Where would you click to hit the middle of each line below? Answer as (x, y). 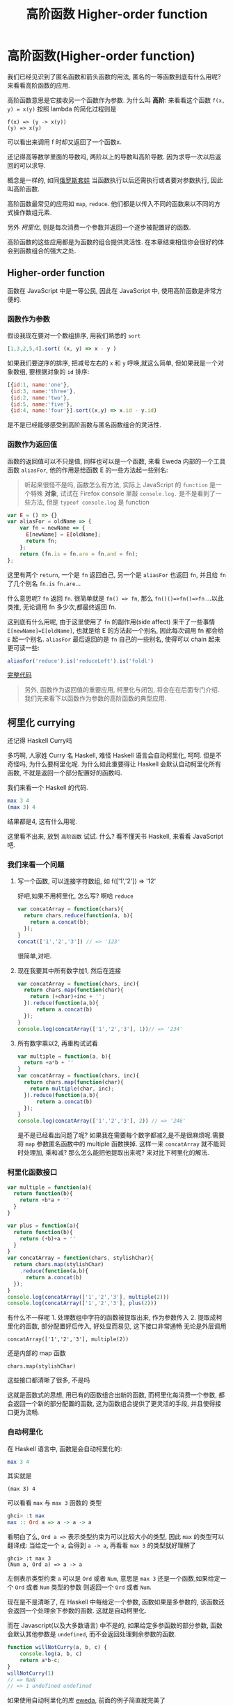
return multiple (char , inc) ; (72, 1089)
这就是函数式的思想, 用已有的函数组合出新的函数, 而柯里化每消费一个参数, (112, 1395)
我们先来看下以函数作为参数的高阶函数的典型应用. (95, 698)
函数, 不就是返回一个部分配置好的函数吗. (65, 773)
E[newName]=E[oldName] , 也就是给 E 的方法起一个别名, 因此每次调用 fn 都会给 (115, 630)
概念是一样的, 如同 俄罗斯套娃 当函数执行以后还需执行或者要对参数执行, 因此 (115, 180)
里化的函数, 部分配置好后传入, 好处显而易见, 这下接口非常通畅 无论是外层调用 (117, 1326)
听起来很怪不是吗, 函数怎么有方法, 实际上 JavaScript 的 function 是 (120, 484)
